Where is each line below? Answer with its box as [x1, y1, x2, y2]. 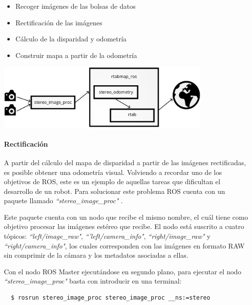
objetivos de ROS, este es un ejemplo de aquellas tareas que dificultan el [4, 176, 221, 187]
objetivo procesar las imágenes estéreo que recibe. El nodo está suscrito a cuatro [4, 221, 244, 231]
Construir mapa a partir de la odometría [15, 50, 137, 60]
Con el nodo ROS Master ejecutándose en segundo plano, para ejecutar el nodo [4, 266, 241, 276]
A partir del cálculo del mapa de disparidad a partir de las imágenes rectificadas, [4, 157, 246, 167]
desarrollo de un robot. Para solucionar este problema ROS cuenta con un [4, 186, 225, 196]
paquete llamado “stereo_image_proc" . [4, 195, 123, 206]
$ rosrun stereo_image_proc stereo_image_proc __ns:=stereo [11, 294, 210, 302]
